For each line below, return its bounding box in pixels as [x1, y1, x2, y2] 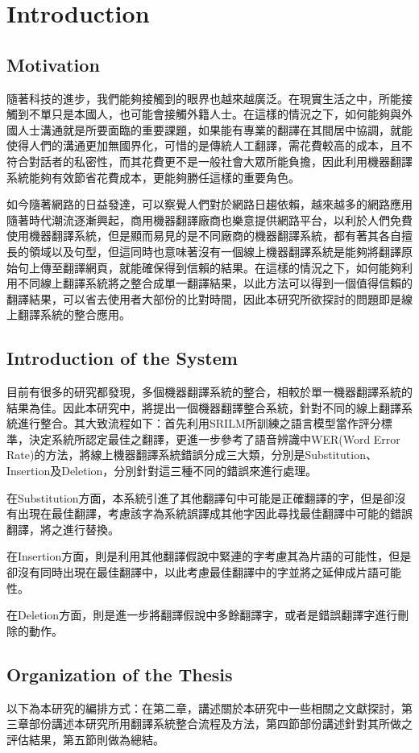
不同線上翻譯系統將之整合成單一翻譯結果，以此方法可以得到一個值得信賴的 [17, 275, 413, 292]
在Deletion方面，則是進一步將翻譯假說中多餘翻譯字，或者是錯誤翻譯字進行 [6, 606, 398, 623]
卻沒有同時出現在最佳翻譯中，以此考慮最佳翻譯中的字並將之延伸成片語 [6, 564, 379, 581]
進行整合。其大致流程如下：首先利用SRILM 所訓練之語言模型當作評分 [17, 415, 381, 432]
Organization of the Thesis [6, 661, 233, 686]
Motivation [6, 52, 100, 77]
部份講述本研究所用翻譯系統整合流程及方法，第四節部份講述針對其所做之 [28, 715, 413, 732]
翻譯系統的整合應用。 [17, 306, 131, 323]
